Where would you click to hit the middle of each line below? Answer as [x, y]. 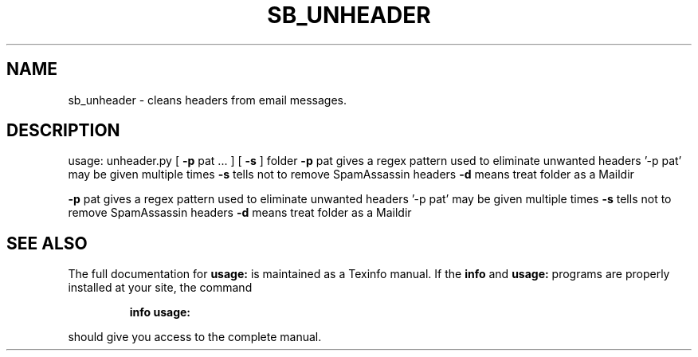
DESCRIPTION [63, 131]
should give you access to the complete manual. [195, 337]
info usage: [160, 312]
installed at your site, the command [160, 288]
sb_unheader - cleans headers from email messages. [208, 100]
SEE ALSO [47, 243]
